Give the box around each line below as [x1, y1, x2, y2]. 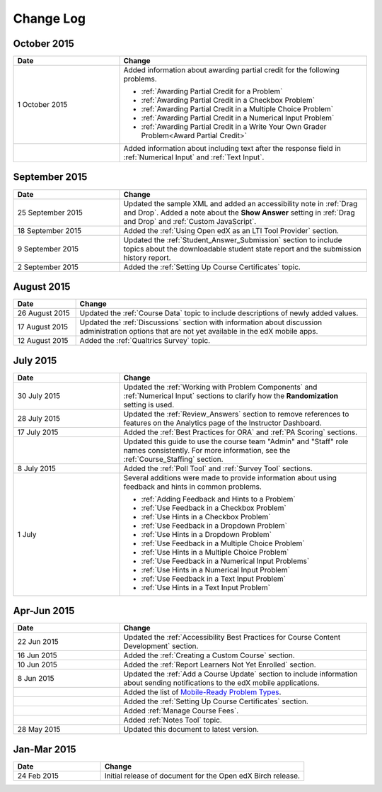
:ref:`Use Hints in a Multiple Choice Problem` [141, 547, 289, 557]
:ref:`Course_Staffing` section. [123, 454, 224, 464]
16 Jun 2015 [17, 650, 58, 660]
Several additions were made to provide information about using [123, 473, 337, 482]
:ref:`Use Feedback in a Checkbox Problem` [141, 503, 286, 513]
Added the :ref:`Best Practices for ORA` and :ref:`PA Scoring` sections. [123, 427, 358, 437]
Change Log [13, 11, 86, 26]
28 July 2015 [17, 413, 60, 423]
